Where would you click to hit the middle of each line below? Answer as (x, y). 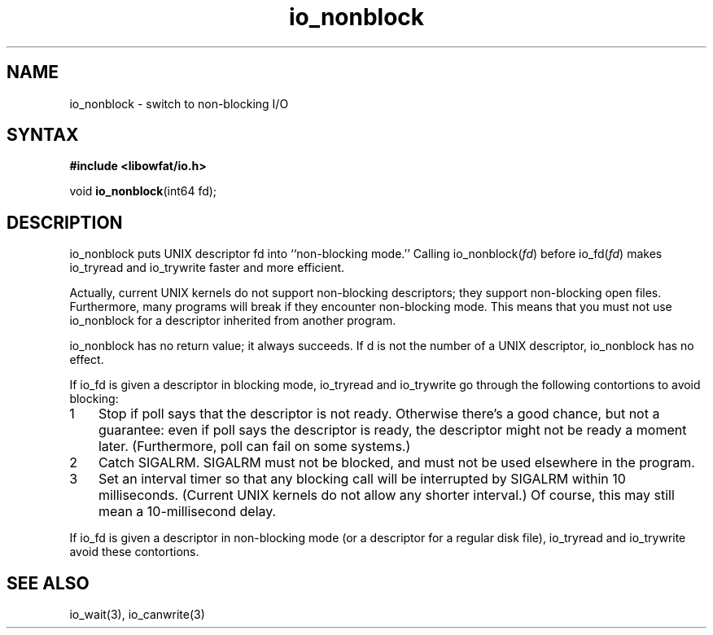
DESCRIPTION (65, 222)
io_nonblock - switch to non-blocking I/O (179, 103)
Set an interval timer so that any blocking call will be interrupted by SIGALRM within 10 (362, 479)
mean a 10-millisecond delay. (187, 512)
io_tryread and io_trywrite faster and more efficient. (207, 268)
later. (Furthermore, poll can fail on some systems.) (254, 447)
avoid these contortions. (134, 552)
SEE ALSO (48, 583)
